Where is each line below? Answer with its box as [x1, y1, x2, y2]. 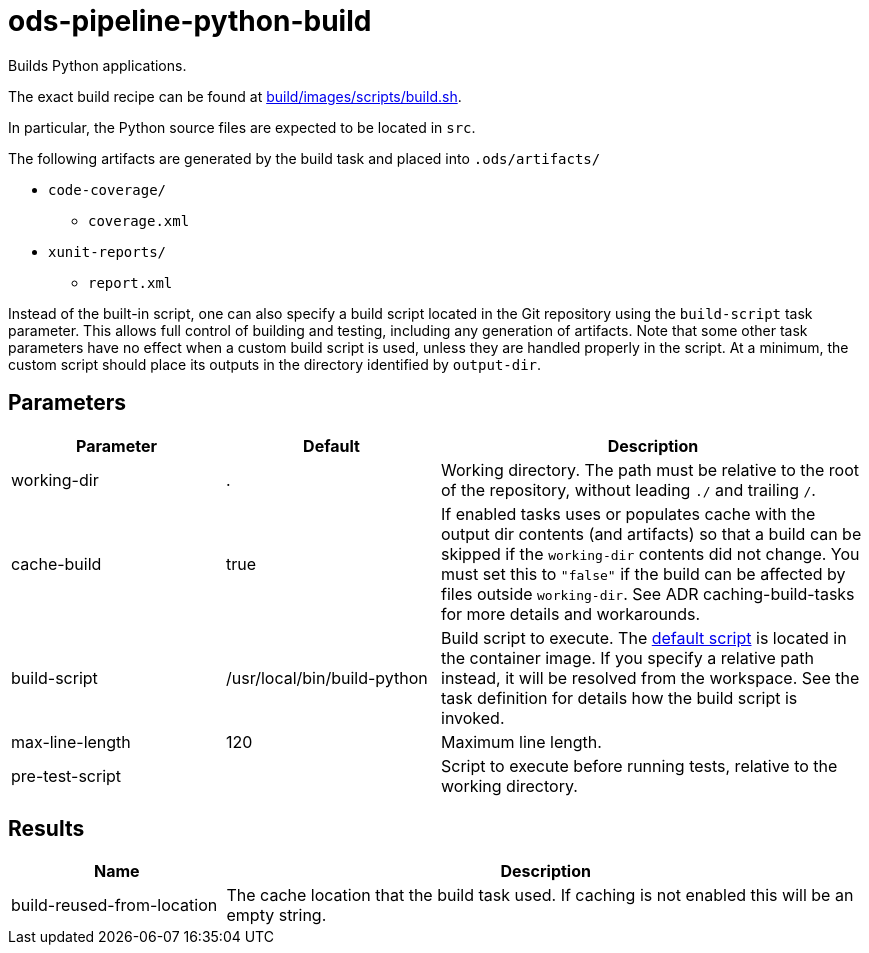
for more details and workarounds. [441, 603, 701, 624]
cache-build [11, 553, 102, 574]
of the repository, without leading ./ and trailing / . [441, 479, 816, 500]
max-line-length [11, 731, 131, 752]
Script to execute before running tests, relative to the [441, 755, 838, 776]
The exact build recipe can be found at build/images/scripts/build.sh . [8, 87, 462, 105]
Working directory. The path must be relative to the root [441, 459, 859, 480]
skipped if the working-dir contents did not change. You [441, 543, 860, 564]
